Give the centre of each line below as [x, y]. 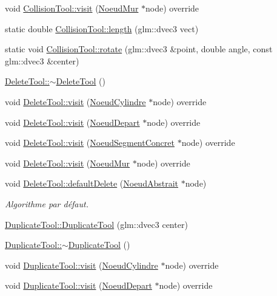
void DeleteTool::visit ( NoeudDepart [72, 122]
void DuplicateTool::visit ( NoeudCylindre [82, 265]
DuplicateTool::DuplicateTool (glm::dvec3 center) [96, 224]
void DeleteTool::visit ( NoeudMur [68, 163]
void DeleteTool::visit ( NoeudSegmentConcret [90, 143]
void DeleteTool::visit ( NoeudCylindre [75, 101]
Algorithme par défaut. [47, 203]
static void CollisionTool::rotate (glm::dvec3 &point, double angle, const [139, 49]
